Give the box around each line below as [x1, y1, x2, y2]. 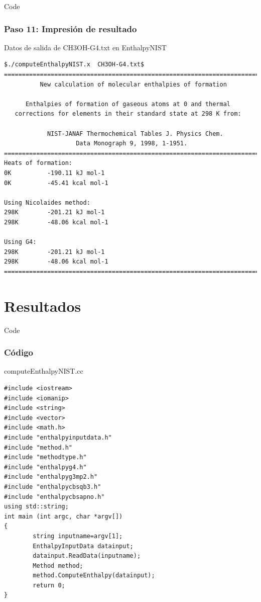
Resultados [4, 295, 81, 316]
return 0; [33, 581, 65, 589]
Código [4, 346, 34, 359]
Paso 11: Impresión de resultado [4, 22, 137, 35]
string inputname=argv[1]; [33, 532, 123, 540]
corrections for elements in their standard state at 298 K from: [15, 110, 241, 118]
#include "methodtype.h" [4, 454, 87, 461]
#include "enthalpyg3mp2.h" [4, 473, 98, 481]
